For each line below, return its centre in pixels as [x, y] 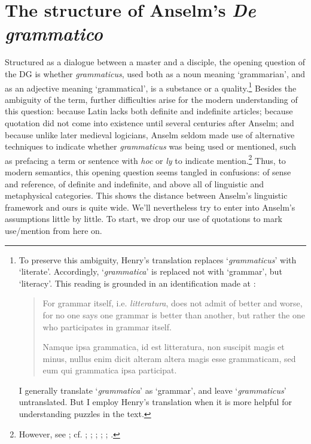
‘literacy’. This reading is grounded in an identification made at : [137, 283]
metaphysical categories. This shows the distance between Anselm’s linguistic [146, 195]
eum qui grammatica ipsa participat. [110, 370]
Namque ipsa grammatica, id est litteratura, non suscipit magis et [164, 347]
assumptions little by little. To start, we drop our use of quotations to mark [144, 219]
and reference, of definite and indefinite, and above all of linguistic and [135, 183]
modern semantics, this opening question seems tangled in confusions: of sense [148, 171]
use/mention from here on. [54, 230]
